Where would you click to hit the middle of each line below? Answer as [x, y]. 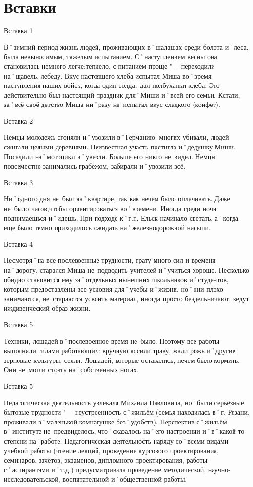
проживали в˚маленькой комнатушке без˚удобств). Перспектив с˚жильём [116, 421]
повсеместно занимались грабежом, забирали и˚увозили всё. [95, 166]
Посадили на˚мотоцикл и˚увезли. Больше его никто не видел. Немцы [110, 156]
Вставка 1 [19, 31]
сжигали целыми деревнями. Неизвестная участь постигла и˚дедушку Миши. [120, 147]
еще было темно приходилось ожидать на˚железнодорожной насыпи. [107, 227]
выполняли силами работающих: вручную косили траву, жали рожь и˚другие [120, 350]
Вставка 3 [19, 182]
